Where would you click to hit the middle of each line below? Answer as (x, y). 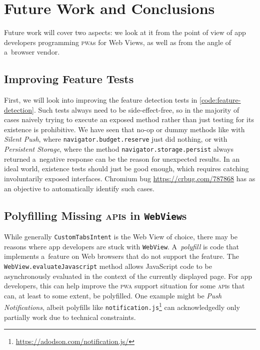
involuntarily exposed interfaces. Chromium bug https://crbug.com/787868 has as (130, 178)
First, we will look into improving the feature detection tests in (101, 100)
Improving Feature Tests (69, 79)
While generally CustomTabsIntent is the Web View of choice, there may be (121, 236)
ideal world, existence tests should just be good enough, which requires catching (126, 168)
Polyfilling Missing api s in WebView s (95, 215)
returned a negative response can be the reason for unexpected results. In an (122, 158)
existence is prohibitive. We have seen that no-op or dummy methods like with (124, 129)
